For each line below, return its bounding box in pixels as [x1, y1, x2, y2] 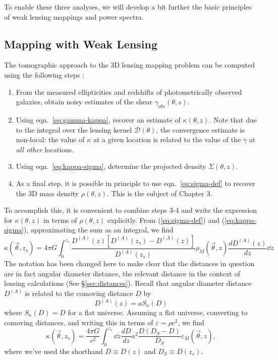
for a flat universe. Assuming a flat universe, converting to [68, 307, 248, 318]
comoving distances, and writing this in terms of [4, 317, 153, 327]
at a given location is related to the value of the [93, 134, 241, 145]
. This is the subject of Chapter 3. [106, 188, 212, 198]
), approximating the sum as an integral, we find [23, 224, 174, 235]
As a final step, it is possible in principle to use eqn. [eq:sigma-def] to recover [16, 177, 255, 188]
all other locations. [16, 144, 74, 154]
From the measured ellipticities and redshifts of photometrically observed [16, 86, 242, 97]
